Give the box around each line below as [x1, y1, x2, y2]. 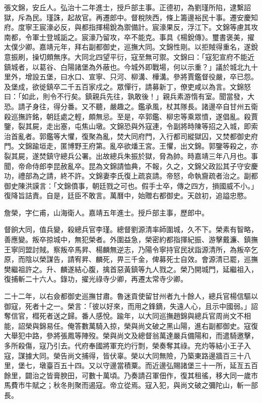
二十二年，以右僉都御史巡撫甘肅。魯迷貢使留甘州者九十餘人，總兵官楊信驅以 [4, 291, 258, 301]
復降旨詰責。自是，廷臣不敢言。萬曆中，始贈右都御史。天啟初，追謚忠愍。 [4, 190, 251, 201]
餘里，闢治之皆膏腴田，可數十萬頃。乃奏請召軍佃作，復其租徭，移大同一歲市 [4, 370, 258, 380]
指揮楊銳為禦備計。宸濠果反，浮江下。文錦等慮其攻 [88, 22, 258, 32]
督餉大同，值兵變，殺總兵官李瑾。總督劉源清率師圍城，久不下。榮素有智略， [4, 224, 258, 235]
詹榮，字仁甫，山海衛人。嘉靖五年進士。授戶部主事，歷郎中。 [4, 207, 209, 217]
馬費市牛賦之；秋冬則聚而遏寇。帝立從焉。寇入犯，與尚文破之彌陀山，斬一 [4, 380, 251, 390]
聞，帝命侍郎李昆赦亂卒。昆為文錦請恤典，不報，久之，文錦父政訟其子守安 [4, 160, 251, 171]
